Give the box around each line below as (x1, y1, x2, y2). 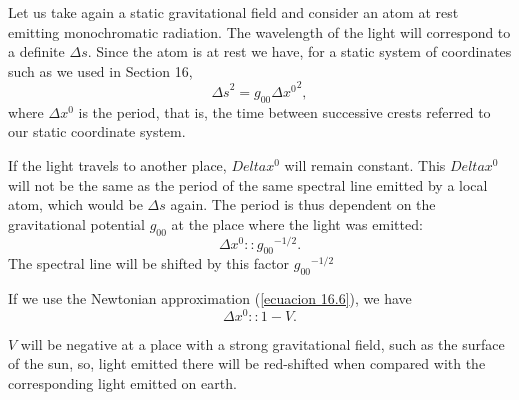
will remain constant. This (284, 154, 446, 175)
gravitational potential (8, 213, 145, 234)
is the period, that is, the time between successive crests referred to (78, 101, 491, 122)
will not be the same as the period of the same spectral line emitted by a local (8, 174, 488, 195)
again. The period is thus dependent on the (170, 194, 436, 215)
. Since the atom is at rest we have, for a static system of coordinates (87, 41, 512, 62)
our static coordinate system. (8, 121, 186, 142)
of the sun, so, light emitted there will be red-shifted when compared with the (8, 353, 486, 374)
